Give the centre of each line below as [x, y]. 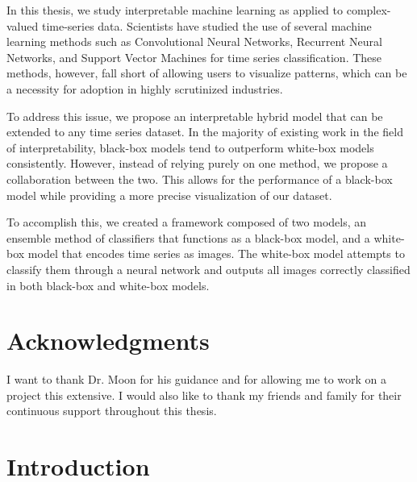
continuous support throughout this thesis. [112, 411]
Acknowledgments [108, 341]
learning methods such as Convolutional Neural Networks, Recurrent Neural [194, 42]
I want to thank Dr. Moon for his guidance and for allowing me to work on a [197, 379]
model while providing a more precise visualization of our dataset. [169, 195]
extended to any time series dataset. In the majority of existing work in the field [205, 132]
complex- [369, 10]
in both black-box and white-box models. [108, 285]
